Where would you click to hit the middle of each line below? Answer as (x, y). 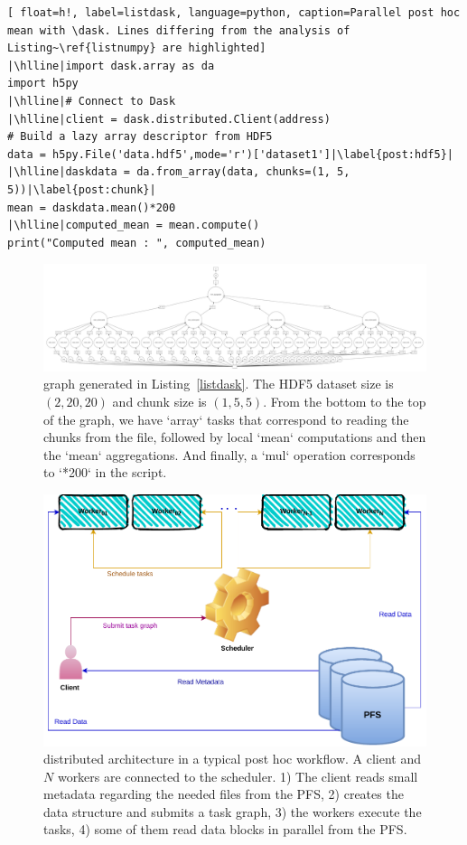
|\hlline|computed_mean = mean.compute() (134, 225)
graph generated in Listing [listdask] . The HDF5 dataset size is (219, 384)
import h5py (43, 84)
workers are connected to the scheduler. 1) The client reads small (238, 776)
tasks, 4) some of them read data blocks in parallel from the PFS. (225, 829)
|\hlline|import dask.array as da (111, 66)
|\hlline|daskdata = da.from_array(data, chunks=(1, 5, (179, 172)
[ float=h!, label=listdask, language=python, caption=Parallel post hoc (234, 13)
